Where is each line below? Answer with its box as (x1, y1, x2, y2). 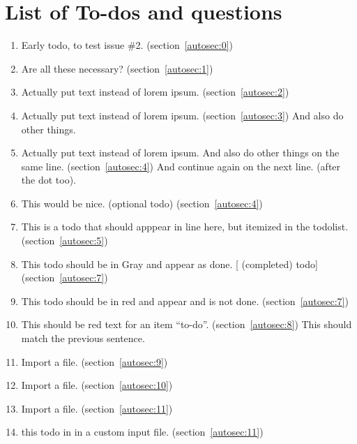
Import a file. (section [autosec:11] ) (21, 401, 173, 415)
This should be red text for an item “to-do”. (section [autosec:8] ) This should (21, 317, 352, 332)
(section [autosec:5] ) (21, 233, 108, 248)
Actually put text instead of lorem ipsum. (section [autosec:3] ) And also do (21, 108, 344, 122)
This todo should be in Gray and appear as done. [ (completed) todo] (21, 256, 318, 271)
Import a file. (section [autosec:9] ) (21, 354, 168, 369)
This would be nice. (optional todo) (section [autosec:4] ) (21, 195, 263, 210)
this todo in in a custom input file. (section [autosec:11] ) (21, 424, 264, 439)
